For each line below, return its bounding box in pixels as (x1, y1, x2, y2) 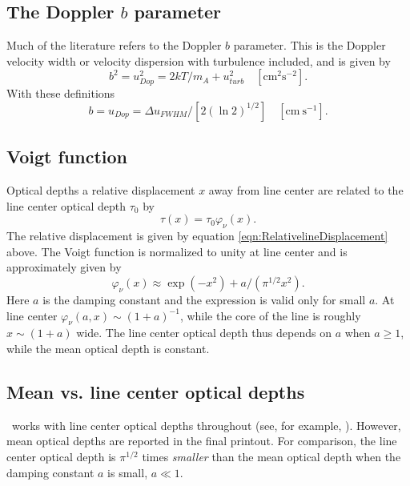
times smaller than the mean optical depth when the (142, 448, 401, 464)
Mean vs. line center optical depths (6, 379, 305, 404)
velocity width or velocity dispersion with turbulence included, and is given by (6, 52, 391, 69)
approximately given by (6, 259, 122, 275)
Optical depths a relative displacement (6, 182, 195, 199)
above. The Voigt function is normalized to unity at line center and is (6, 243, 348, 259)
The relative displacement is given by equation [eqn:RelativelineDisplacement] (6, 227, 388, 244)
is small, (107, 464, 148, 480)
